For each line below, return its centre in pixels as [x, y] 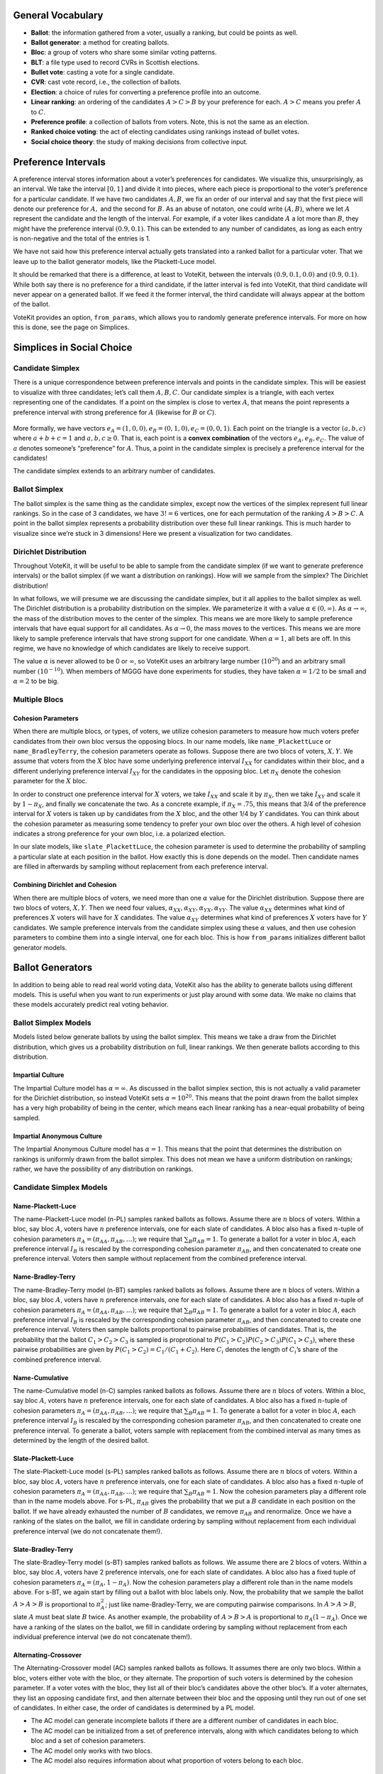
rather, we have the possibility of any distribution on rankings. [103, 1169]
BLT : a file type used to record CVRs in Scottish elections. [115, 62]
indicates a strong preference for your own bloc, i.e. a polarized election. [120, 834]
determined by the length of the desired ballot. [81, 1440]
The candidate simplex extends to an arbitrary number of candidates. [114, 471]
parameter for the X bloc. [50, 781]
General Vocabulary [58, 15]
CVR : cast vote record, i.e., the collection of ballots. [106, 82]
